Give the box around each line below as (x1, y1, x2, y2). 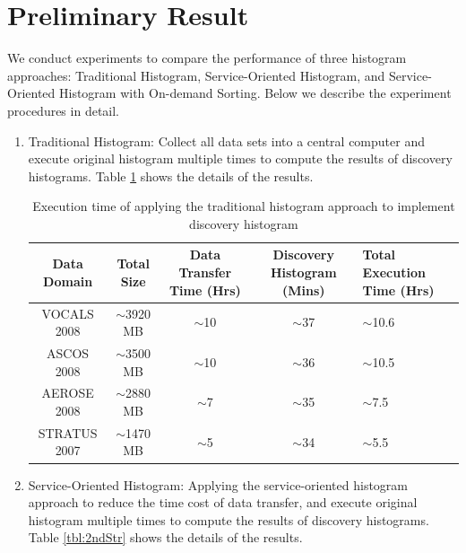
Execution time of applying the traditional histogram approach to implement (32, 197, 455, 215)
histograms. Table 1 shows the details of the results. (28, 166, 314, 185)
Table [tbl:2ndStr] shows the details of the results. (28, 528, 303, 547)
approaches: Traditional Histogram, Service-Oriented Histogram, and (7, 66, 385, 84)
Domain (43, 271, 93, 290)
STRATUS (38, 423, 98, 442)
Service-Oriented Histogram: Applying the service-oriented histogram (28, 475, 408, 494)
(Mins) (281, 280, 325, 299)
